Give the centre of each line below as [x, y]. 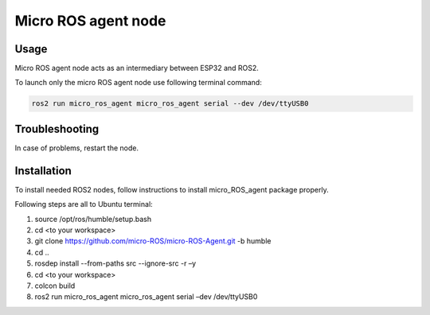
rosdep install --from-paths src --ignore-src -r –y [115, 263]
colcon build [55, 286]
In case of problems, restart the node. [77, 148]
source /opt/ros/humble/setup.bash [93, 219]
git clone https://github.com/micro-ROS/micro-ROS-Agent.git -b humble [153, 241]
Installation [43, 171]
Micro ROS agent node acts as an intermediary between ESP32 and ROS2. [137, 68]
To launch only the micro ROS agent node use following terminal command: [138, 83]
